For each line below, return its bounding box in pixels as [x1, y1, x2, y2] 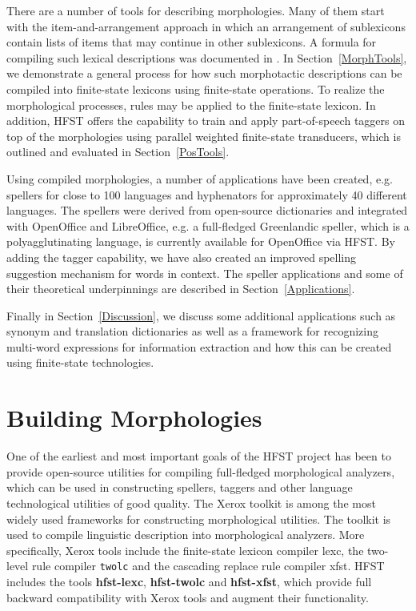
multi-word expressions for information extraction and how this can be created [6, 338, 392, 355]
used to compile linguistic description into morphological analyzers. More [6, 526, 365, 543]
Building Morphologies [6, 401, 262, 434]
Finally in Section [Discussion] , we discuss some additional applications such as [6, 307, 396, 324]
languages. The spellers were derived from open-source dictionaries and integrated [6, 202, 408, 219]
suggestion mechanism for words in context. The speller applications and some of [6, 264, 403, 281]
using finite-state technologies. [6, 354, 154, 371]
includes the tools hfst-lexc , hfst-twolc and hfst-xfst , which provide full [6, 573, 372, 589]
